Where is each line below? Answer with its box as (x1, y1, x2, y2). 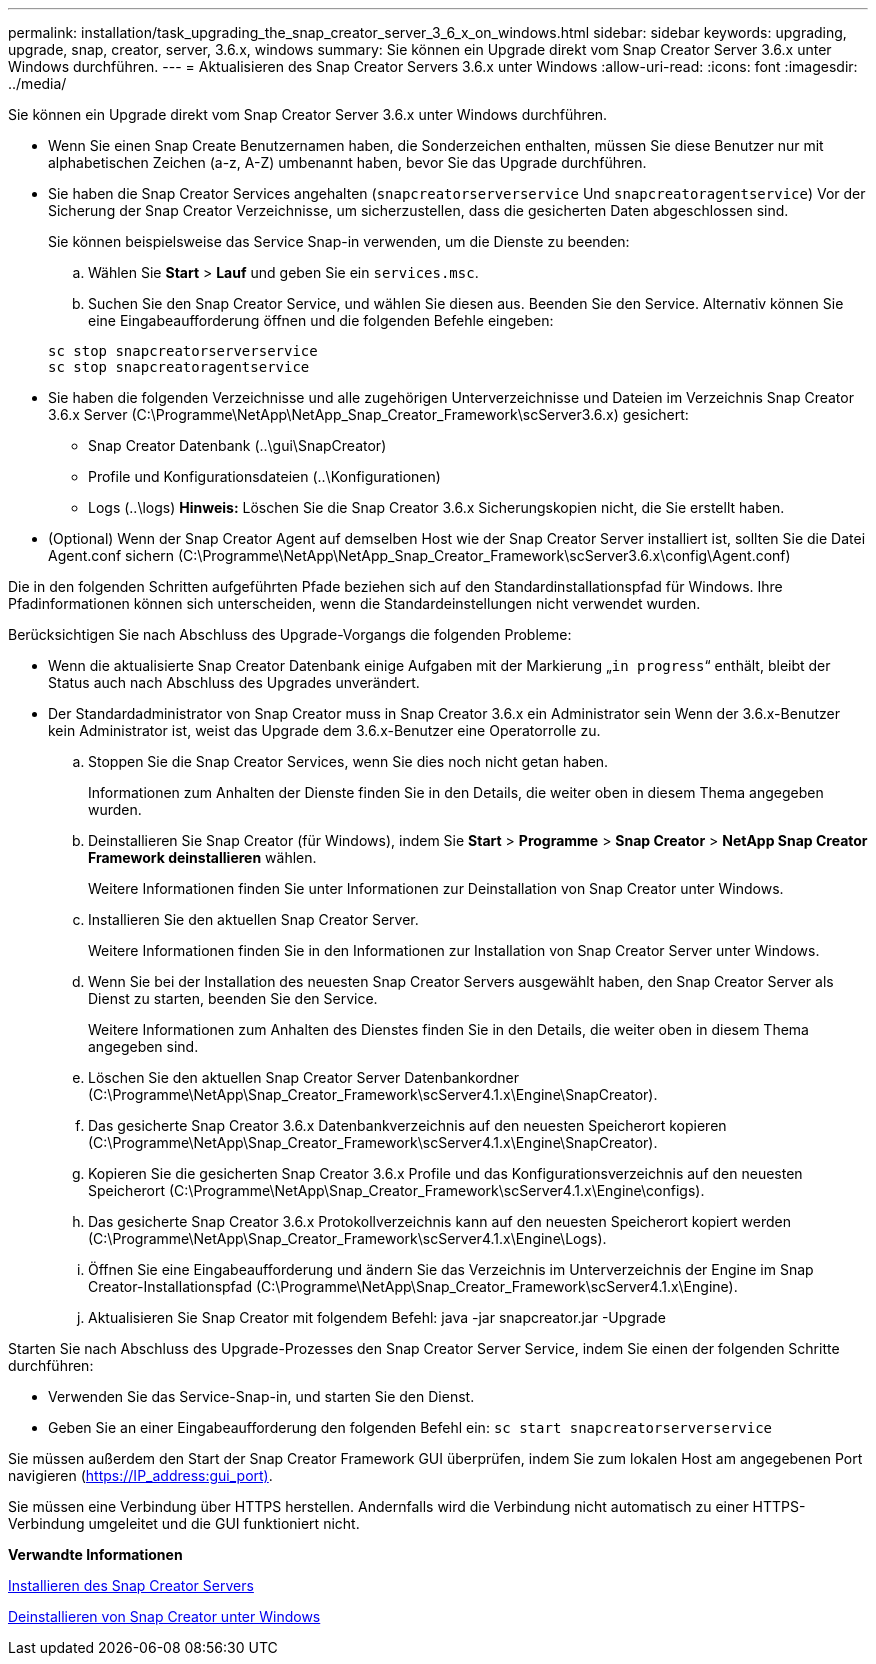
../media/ (8, 75, 67, 92)
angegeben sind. (88, 1038, 199, 1055)
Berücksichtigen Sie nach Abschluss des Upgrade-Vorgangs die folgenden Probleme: (8, 626, 572, 643)
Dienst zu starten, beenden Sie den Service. (88, 990, 378, 1007)
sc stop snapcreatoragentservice (48, 359, 310, 375)
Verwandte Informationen (8, 1546, 183, 1563)
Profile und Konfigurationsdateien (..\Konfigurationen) (88, 468, 441, 485)
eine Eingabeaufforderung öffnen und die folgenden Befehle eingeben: (88, 312, 554, 329)
